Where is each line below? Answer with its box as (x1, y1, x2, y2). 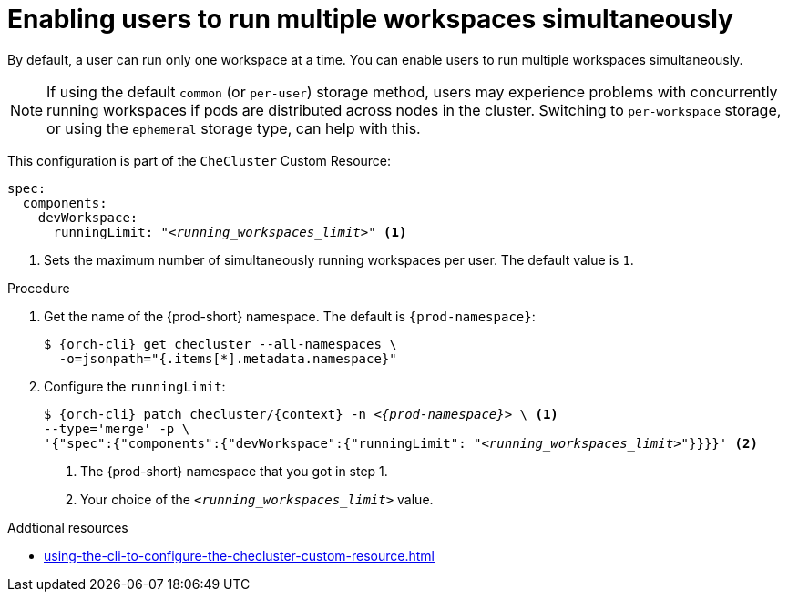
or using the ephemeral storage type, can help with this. (46, 118, 421, 137)
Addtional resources (7, 519, 128, 535)
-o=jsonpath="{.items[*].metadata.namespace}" (58, 350, 397, 366)
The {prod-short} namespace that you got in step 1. (80, 462, 388, 479)
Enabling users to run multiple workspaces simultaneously (7, 4, 733, 35)
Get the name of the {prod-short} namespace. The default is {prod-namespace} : (44, 308, 536, 324)
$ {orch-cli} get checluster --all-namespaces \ (44, 336, 397, 351)
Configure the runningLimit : (44, 378, 226, 394)
